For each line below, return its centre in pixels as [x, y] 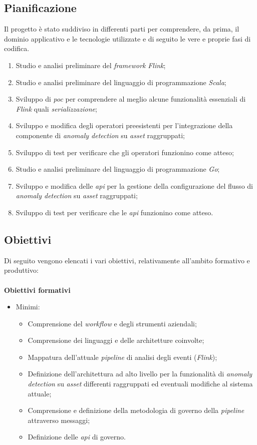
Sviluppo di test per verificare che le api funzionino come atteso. [114, 212]
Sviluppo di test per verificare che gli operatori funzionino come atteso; [125, 152]
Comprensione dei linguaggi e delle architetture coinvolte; [116, 340]
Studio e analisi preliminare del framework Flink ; [91, 65]
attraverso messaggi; [59, 420]
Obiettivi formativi [37, 290]
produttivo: [21, 270]
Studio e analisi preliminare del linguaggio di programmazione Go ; [118, 169]
